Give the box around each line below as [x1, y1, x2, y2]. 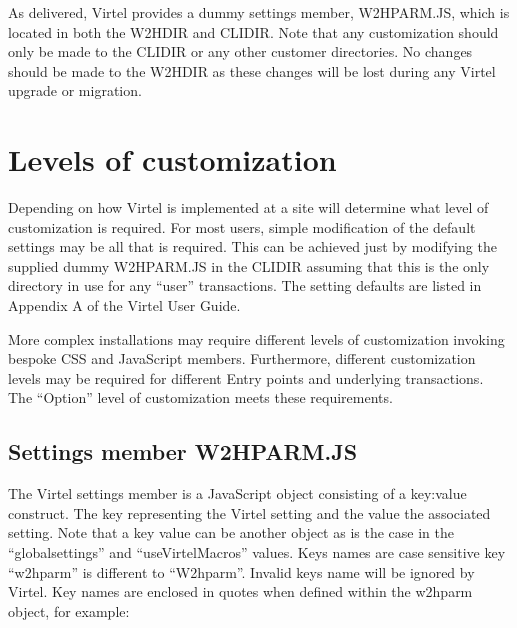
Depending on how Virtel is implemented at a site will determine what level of [8, 197, 489, 218]
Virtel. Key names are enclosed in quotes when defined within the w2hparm [8, 581, 473, 602]
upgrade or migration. [8, 80, 142, 101]
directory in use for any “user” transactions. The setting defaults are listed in [8, 275, 482, 296]
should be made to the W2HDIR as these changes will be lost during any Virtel [8, 60, 496, 81]
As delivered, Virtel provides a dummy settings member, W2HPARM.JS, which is [8, 2, 510, 22]
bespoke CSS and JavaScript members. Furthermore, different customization [8, 348, 476, 369]
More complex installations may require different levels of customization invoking [8, 328, 505, 349]
